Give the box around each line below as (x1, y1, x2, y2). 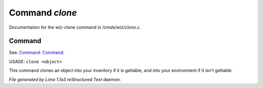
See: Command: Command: (9, 50, 64, 55)
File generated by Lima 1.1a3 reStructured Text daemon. (9, 76, 121, 82)
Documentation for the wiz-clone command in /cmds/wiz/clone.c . (9, 24, 141, 30)
